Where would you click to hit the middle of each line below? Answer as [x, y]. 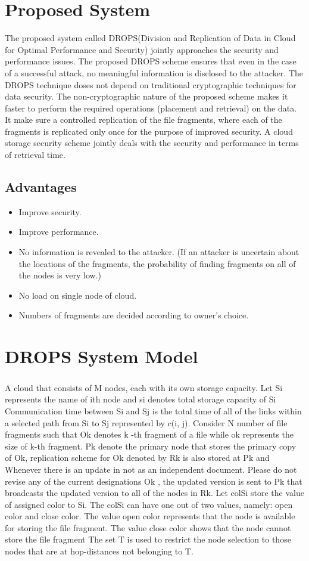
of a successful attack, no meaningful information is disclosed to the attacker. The [154, 72]
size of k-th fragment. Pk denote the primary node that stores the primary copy [151, 446]
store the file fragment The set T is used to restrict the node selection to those [148, 539]
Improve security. [50, 211]
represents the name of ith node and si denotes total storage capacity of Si [141, 399]
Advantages [41, 187]
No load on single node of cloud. [78, 295]
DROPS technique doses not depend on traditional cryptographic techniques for [151, 84]
